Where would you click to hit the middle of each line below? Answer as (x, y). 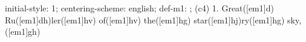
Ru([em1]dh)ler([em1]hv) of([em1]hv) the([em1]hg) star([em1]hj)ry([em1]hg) (145, 19)
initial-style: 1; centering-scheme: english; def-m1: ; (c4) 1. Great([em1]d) (139, 8)
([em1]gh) (23, 31)
